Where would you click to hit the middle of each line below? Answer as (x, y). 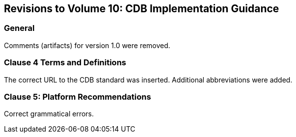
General (19, 28)
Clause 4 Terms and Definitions (65, 63)
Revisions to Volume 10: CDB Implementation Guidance (142, 9)
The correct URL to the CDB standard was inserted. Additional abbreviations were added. (148, 80)
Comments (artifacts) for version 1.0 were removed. (87, 45)
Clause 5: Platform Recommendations (78, 96)
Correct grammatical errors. (49, 114)
